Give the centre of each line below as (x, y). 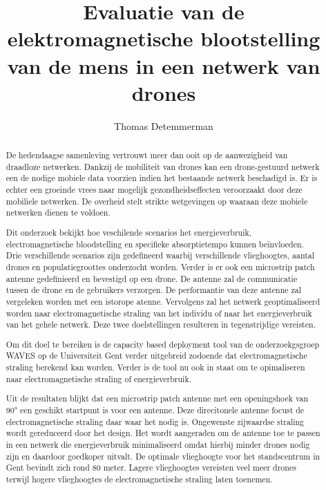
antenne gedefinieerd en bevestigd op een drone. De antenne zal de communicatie (152, 278)
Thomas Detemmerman (164, 125)
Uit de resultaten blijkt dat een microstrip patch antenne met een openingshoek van (157, 398)
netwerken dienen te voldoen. (58, 213)
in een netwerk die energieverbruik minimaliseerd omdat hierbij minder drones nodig (158, 444)
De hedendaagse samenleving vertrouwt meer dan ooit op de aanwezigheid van (147, 155)
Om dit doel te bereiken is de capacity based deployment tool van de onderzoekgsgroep (163, 344)
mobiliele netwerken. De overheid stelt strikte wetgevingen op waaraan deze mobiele (157, 201)
